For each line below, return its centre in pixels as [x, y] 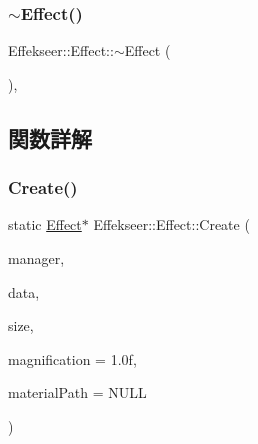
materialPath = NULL [77, 392]
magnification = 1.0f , [72, 358]
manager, [36, 258]
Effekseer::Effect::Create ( [171, 224]
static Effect [45, 224]
